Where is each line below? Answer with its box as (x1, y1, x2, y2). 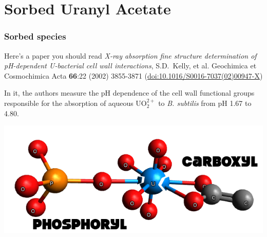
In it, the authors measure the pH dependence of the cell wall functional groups (4, 87, 255, 98)
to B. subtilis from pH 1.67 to (158, 97, 252, 108)
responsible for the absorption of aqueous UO (4, 97, 147, 108)
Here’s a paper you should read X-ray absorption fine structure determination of (4, 50, 257, 61)
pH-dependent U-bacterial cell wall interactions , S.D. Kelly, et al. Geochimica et (4, 60, 257, 71)
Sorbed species (4, 30, 66, 43)
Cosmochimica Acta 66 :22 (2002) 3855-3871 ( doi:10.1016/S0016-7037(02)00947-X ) (4, 70, 263, 81)
